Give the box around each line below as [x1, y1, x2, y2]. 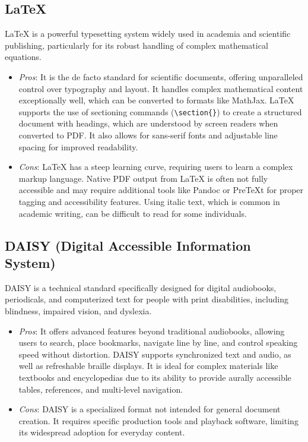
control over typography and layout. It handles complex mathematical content [18, 82, 303, 94]
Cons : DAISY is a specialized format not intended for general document [18, 403, 281, 415]
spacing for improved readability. [18, 140, 138, 153]
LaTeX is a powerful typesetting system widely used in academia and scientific [5, 27, 291, 40]
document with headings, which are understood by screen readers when [18, 117, 278, 130]
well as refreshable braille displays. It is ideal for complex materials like [18, 359, 278, 372]
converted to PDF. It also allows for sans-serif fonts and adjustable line [18, 129, 278, 141]
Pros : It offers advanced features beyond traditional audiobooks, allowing [18, 324, 285, 337]
